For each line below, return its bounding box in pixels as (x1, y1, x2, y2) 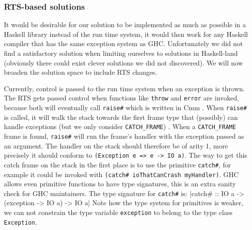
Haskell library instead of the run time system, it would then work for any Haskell (4, 29, 248, 39)
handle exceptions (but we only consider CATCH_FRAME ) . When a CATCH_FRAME (4, 121, 236, 131)
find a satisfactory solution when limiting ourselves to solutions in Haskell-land (4, 48, 238, 58)
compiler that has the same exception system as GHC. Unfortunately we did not (4, 38, 243, 49)
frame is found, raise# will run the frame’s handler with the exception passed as (4, 131, 244, 141)
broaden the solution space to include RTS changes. (4, 67, 157, 77)
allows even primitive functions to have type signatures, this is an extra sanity (4, 179, 236, 189)
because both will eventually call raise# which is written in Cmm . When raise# (4, 102, 247, 113)
